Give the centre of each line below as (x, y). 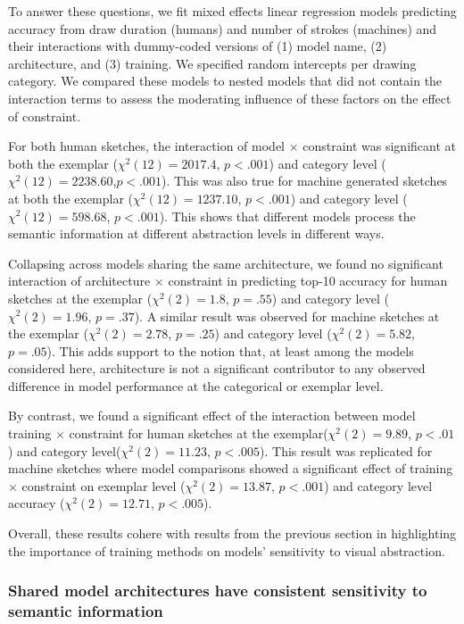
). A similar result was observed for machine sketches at (287, 316)
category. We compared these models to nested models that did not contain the (225, 81)
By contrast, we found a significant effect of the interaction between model (212, 416)
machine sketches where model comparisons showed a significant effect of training (231, 468)
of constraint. (45, 116)
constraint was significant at (379, 146)
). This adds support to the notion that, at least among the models (230, 350)
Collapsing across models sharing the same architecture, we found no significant (226, 263)
